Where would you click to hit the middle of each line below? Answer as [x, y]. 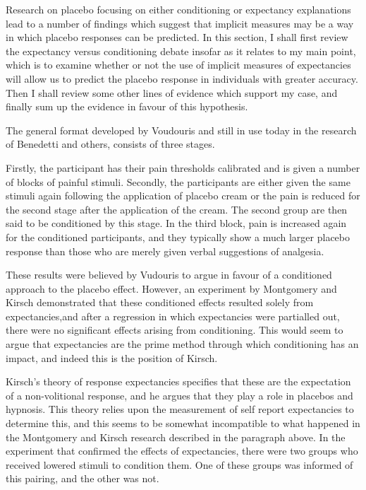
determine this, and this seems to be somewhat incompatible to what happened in [183, 423]
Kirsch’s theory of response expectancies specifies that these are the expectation [178, 381]
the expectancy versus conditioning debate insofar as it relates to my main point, [181, 51]
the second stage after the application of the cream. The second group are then [177, 209]
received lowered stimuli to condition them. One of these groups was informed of [179, 464]
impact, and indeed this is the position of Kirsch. [112, 357]
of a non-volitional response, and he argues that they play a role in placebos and [179, 395]
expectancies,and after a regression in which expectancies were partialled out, [173, 316]
